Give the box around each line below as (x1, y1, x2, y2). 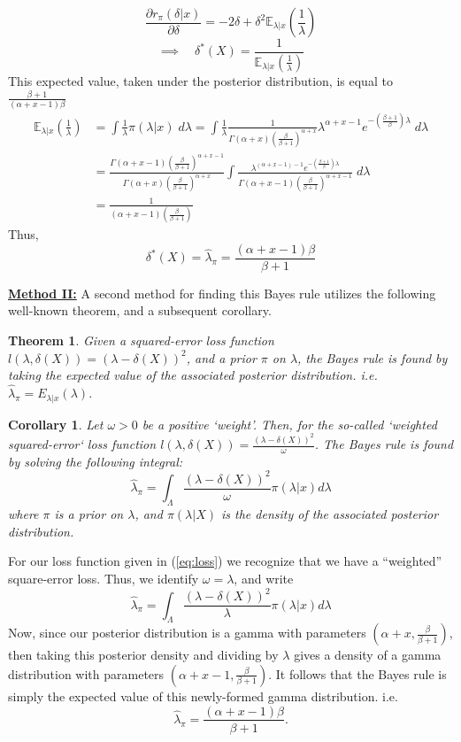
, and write (234, 568, 294, 587)
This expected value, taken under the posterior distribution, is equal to (8, 71, 393, 89)
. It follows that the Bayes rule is (268, 664, 447, 683)
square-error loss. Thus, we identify (8, 568, 199, 587)
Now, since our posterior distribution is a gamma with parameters (8, 623, 366, 642)
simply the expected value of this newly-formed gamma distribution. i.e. (8, 686, 398, 705)
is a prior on (54, 505, 124, 523)
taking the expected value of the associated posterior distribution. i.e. (8, 366, 378, 384)
